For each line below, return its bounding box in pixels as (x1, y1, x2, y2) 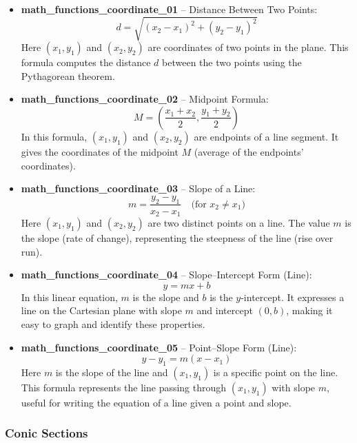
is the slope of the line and (55, 364, 168, 379)
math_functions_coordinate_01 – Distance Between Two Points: (21, 2, 318, 16)
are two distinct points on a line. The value (147, 215, 330, 229)
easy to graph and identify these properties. (21, 316, 205, 331)
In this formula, (21, 129, 88, 143)
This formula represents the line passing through (21, 380, 227, 394)
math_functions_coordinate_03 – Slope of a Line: (21, 181, 256, 196)
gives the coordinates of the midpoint (21, 144, 178, 158)
